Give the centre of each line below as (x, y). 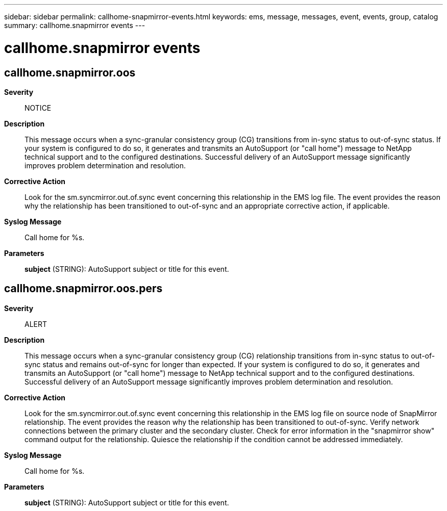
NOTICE (38, 108)
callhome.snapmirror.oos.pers (83, 289)
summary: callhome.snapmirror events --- (75, 25)
